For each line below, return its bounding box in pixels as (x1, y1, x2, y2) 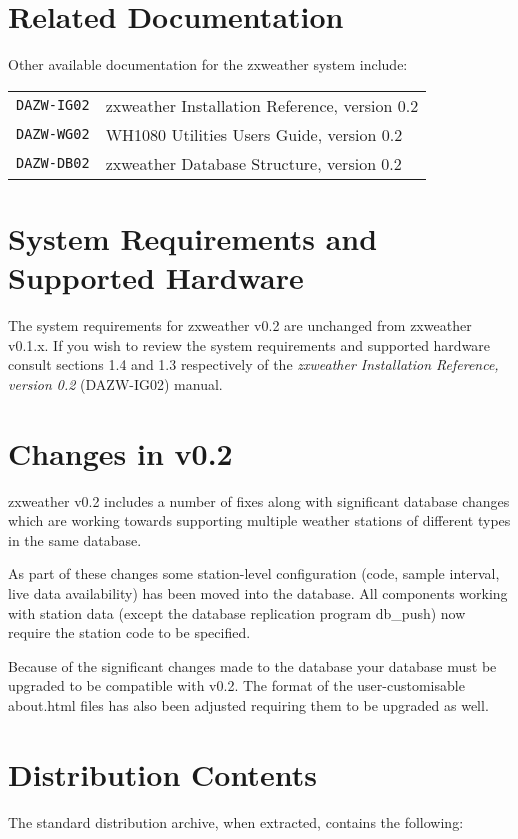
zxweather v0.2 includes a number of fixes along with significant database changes (8, 490, 510, 511)
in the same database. (8, 529, 142, 550)
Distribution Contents (8, 753, 317, 794)
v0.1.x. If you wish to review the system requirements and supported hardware (8, 334, 491, 355)
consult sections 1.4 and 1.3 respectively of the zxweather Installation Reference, (8, 354, 499, 375)
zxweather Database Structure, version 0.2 (105, 151, 402, 175)
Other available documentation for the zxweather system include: (8, 54, 408, 75)
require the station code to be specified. (8, 622, 251, 643)
